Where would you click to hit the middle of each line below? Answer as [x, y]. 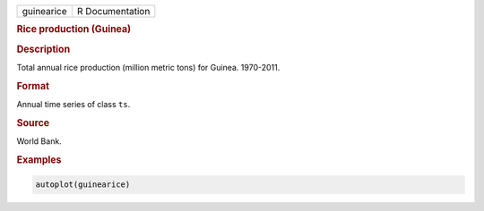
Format [33, 86]
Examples [39, 159]
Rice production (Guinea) [74, 30]
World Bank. [39, 141]
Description [43, 49]
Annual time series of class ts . [73, 104]
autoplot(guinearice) [83, 185]
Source [33, 122]
